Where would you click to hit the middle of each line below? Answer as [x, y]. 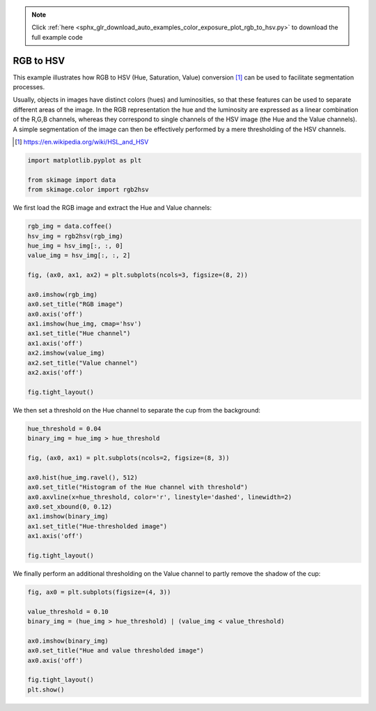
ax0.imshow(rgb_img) [62, 294]
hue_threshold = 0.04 [64, 428]
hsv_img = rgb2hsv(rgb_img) [75, 236]
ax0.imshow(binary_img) [68, 641]
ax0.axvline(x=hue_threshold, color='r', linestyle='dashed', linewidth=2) [160, 497]
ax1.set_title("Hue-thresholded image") [97, 526]
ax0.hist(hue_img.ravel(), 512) [83, 477]
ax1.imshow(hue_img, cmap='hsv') [85, 324]
